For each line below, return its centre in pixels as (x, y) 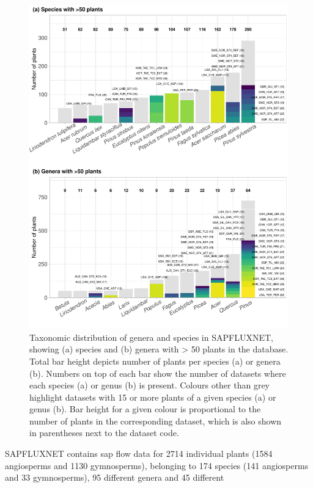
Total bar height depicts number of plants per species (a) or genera (155, 361)
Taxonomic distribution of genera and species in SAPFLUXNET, (151, 337)
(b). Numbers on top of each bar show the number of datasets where (158, 373)
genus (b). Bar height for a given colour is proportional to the (145, 409)
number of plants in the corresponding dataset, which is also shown (156, 421)
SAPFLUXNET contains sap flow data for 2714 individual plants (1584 (139, 453)
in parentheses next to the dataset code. (104, 433)
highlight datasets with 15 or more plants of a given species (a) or (153, 397)
